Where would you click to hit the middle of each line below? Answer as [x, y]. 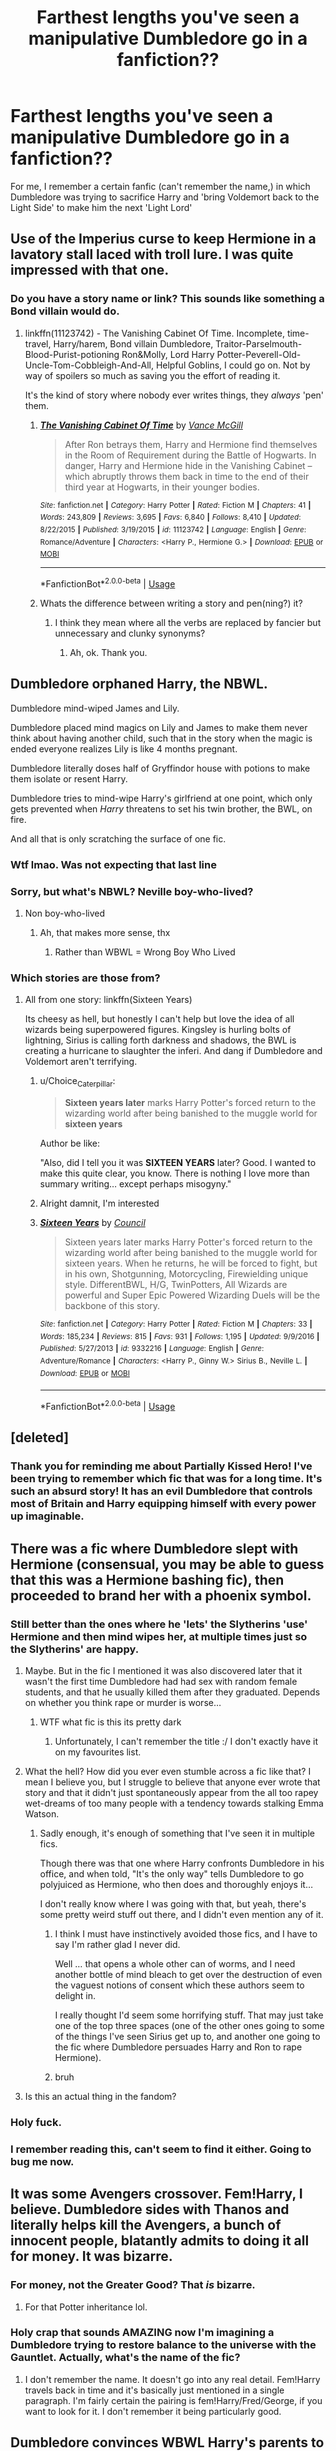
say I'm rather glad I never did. [117, 1944]
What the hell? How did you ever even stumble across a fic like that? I [168, 1771]
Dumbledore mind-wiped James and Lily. [95, 708]
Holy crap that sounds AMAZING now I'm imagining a [142, 2333]
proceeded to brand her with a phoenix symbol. [161, 1595]
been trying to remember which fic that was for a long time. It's [166, 1479]
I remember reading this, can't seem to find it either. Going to [161, 2149]
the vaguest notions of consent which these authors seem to [179, 1985]
